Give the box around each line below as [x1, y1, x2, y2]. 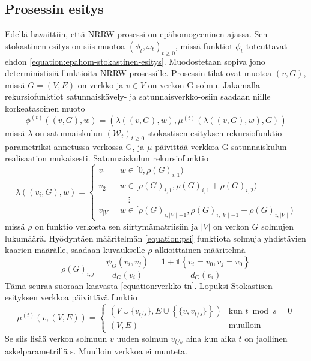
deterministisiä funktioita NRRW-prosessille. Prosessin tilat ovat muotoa [5, 67, 272, 79]
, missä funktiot [175, 39, 233, 52]
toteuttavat [246, 39, 288, 52]
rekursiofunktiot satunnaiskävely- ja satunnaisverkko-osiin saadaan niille [5, 90, 271, 103]
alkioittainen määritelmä [155, 243, 246, 256]
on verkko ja [77, 78, 124, 91]
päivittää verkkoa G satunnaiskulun [155, 140, 287, 152]
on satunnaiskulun [35, 127, 103, 139]
